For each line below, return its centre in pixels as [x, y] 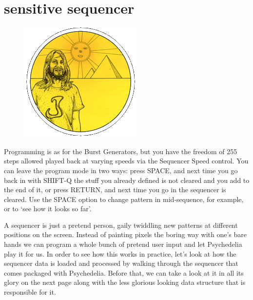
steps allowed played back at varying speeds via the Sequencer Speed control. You [126, 161]
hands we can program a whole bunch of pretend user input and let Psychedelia [123, 244]
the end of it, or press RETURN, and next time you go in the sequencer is [115, 190]
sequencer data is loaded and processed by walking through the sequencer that [121, 263]
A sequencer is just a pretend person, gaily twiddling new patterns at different [121, 225]
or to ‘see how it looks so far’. [48, 209]
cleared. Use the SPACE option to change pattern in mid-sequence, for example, [124, 199]
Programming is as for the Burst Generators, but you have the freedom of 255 [121, 151]
